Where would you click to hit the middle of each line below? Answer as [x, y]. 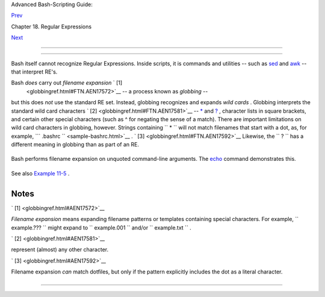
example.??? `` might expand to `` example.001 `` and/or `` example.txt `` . [101, 227]
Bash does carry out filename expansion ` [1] [67, 83]
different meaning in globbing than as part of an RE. [75, 145]
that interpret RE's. [34, 72]
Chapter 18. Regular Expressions [51, 27]
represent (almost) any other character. [60, 249]
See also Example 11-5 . [40, 173]
